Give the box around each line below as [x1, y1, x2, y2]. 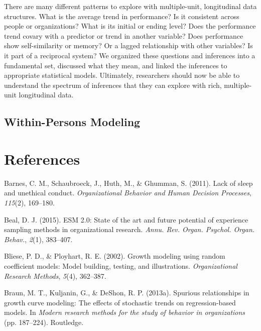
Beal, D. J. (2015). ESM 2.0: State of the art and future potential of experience [4, 214, 248, 225]
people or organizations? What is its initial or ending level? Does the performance [4, 21, 256, 31]
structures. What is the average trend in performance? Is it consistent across [4, 11, 239, 21]
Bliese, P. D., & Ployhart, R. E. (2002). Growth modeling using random [4, 251, 225, 261]
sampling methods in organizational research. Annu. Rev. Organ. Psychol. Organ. [4, 224, 255, 235]
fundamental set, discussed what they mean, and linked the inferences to [4, 60, 227, 70]
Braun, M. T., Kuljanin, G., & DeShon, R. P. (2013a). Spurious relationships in [4, 287, 249, 298]
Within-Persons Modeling [4, 114, 141, 130]
